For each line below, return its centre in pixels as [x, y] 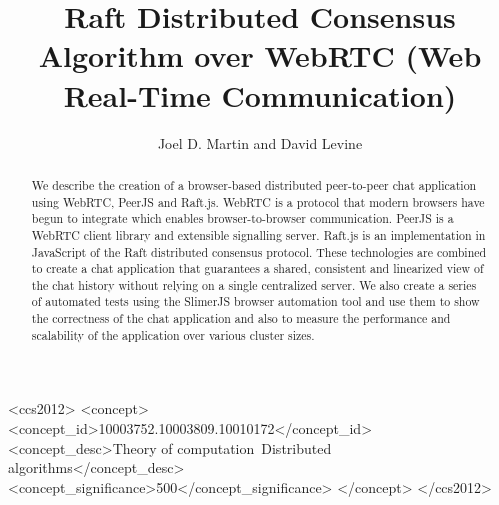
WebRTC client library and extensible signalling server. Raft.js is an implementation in [258, 234]
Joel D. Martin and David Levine [260, 142]
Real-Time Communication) [260, 94]
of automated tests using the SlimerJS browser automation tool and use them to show [255, 301]
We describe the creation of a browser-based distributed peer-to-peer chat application [254, 184]
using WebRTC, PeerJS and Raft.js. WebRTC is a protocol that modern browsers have [258, 201]
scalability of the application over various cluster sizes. [173, 334]
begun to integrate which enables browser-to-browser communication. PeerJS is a [242, 218]
